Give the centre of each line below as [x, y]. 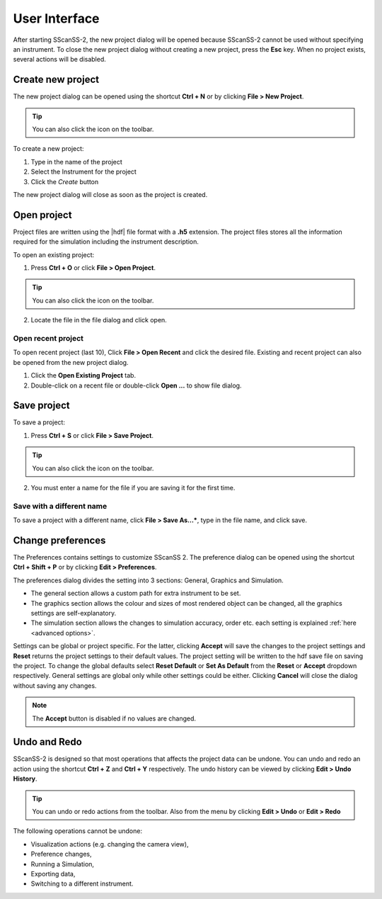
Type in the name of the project [77, 162]
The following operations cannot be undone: [78, 831]
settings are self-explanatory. [74, 613]
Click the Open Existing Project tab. [83, 375]
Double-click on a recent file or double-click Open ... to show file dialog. [136, 385]
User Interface [56, 18]
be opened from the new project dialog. [71, 362]
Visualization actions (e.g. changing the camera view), [110, 844]
